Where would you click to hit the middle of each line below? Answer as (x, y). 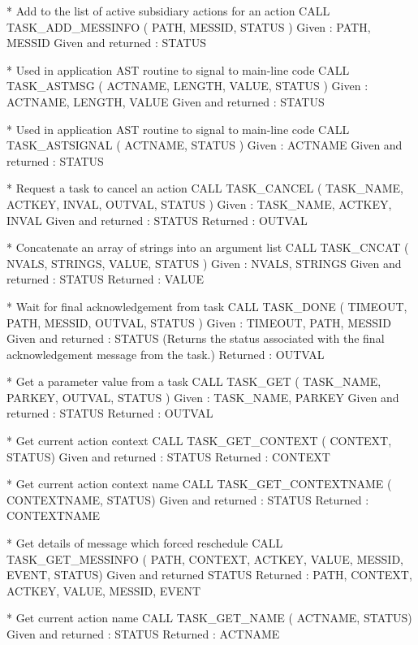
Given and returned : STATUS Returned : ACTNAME (143, 634)
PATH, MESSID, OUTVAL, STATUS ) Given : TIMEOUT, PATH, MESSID (199, 322)
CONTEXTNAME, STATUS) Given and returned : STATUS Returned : (188, 499)
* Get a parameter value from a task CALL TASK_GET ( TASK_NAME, (194, 381)
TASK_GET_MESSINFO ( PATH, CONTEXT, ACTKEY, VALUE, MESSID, (205, 558)
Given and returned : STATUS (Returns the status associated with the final (196, 338)
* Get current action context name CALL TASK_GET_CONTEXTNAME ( (199, 484)
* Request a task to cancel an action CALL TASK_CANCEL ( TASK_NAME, (205, 188)
